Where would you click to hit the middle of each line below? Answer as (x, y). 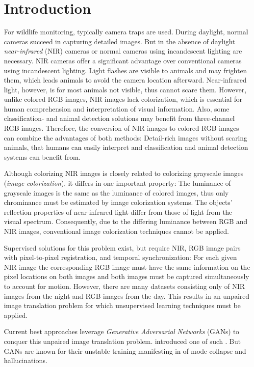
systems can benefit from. (42, 156)
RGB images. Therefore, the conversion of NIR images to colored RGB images (122, 128)
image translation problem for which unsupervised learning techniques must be (122, 305)
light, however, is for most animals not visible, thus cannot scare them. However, (125, 89)
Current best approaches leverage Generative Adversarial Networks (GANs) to (122, 331)
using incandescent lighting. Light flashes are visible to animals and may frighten (126, 70)
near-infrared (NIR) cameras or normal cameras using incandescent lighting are (123, 51)
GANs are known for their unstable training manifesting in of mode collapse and (125, 351)
